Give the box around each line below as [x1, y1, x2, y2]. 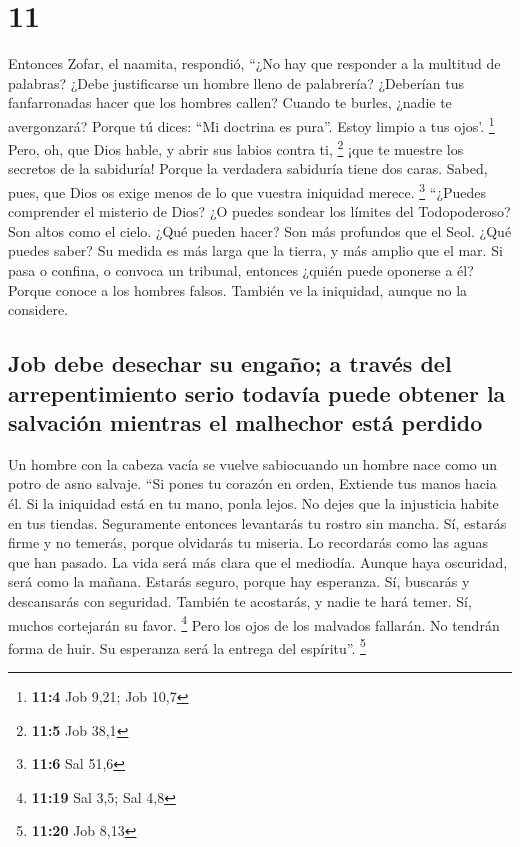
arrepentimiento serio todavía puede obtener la [8, 377, 506, 408]
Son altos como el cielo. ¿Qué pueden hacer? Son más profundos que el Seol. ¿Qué [8, 220, 512, 241]
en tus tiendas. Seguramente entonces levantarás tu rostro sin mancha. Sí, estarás [8, 512, 507, 533]
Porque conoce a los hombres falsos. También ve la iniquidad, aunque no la [8, 279, 468, 300]
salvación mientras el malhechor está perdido [8, 406, 483, 437]
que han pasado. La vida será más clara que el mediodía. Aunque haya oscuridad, [8, 551, 508, 572]
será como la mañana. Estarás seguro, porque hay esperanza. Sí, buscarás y [8, 571, 470, 592]
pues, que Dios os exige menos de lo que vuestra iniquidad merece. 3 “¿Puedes [8, 179, 487, 202]
